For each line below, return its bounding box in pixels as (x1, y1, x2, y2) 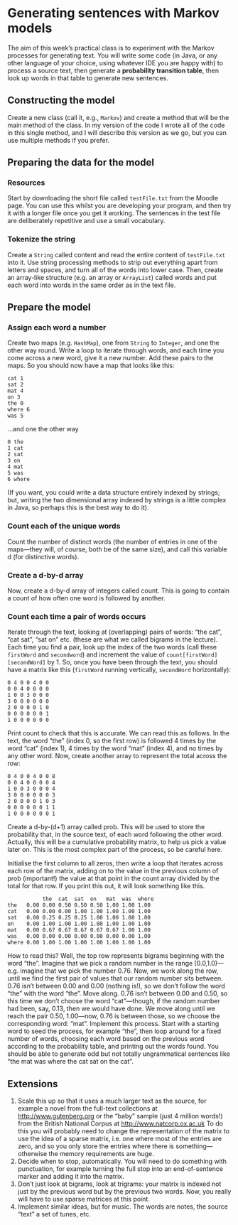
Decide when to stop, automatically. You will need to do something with (17, 1157, 227, 1166)
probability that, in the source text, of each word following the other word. (7, 830, 224, 839)
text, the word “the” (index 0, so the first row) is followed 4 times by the (7, 737, 217, 745)
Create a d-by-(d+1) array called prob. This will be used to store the (7, 823, 205, 831)
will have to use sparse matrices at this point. (17, 1195, 151, 1204)
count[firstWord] (166, 652, 218, 659)
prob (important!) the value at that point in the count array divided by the (7, 874, 220, 883)
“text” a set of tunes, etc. (17, 1210, 91, 1219)
